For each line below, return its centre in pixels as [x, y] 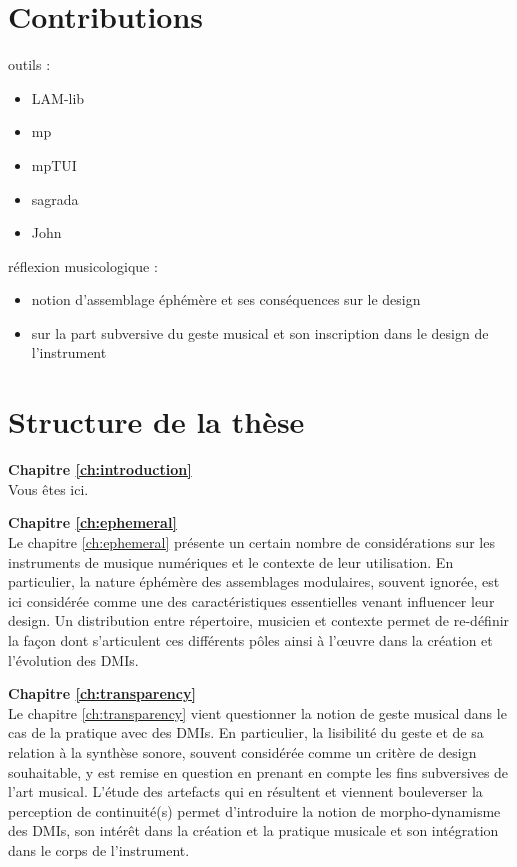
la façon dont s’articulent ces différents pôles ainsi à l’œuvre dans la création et [250, 639]
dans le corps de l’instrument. [99, 849]
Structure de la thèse [156, 421]
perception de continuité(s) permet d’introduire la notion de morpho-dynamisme [254, 810]
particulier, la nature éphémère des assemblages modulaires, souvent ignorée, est [254, 581]
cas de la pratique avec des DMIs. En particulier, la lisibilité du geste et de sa [246, 732]
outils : [29, 64]
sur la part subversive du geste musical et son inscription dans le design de [260, 332]
